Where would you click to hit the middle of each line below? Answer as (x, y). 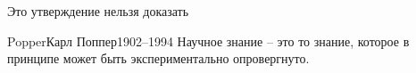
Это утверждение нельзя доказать (98, 11)
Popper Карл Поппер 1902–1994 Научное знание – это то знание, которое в (208, 41)
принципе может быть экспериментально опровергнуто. (158, 58)
